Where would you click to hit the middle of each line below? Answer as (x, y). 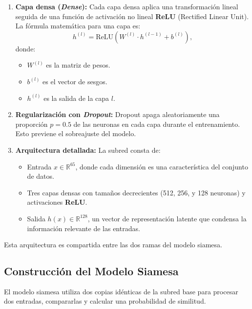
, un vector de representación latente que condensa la (167, 218)
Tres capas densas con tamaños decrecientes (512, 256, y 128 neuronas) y (136, 192)
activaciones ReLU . (57, 202)
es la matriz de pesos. (78, 65)
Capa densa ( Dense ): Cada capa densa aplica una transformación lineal (127, 6)
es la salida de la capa (76, 98)
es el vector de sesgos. (75, 81)
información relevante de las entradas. (84, 228)
